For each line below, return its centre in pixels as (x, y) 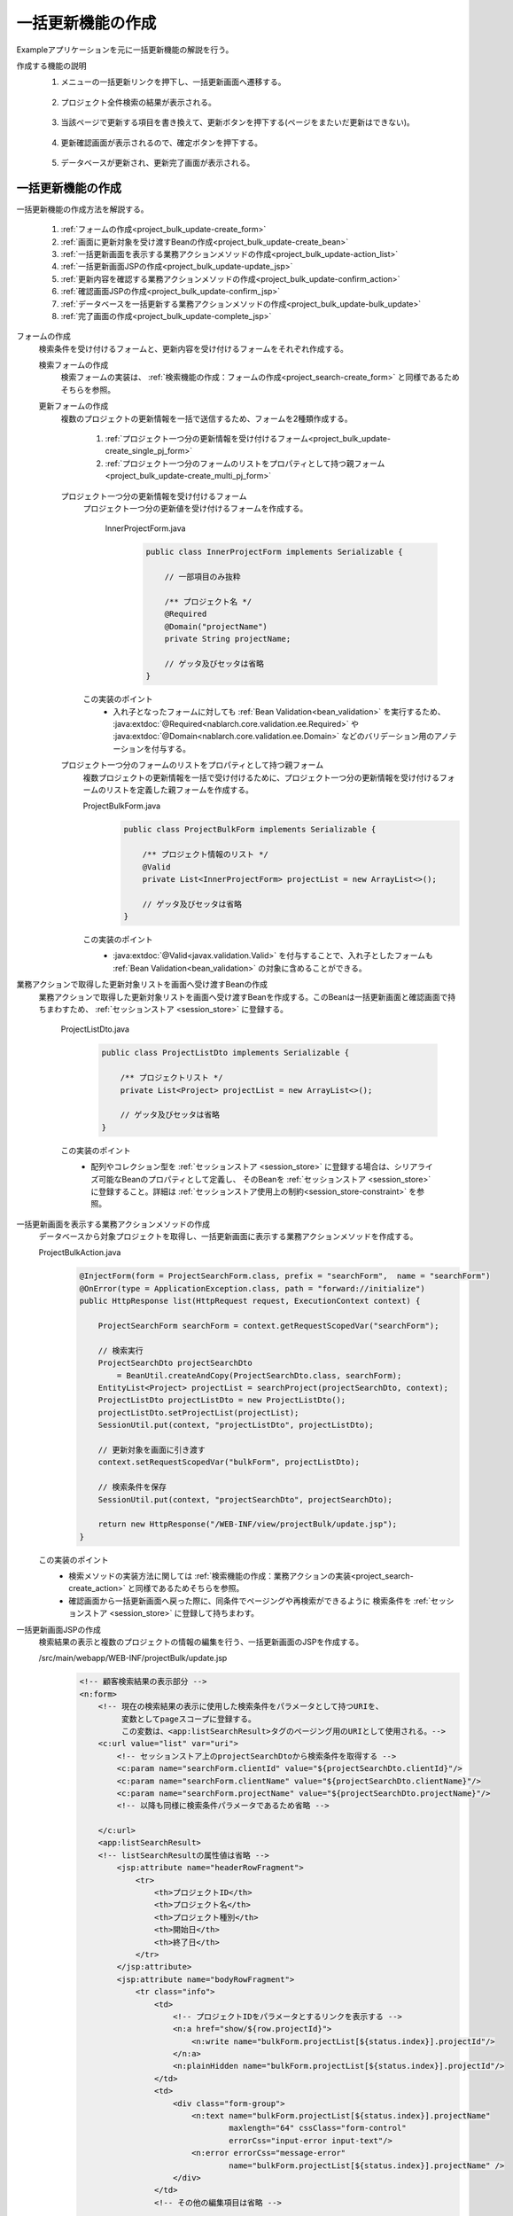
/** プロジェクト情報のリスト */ (206, 854)
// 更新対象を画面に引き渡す (152, 1450)
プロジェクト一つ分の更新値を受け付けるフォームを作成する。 (195, 508)
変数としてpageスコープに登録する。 (188, 1719)
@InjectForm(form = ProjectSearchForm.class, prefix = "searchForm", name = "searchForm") (285, 1276)
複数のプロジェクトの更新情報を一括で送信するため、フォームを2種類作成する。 (207, 418)
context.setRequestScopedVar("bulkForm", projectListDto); (229, 1462)
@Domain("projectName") (216, 626)
